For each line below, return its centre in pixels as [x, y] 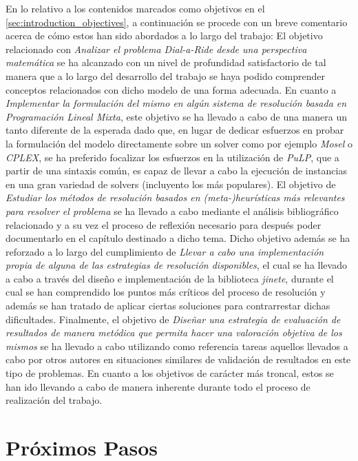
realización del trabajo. [54, 400]
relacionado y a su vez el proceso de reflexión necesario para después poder [164, 224]
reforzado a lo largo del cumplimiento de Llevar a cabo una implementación [165, 251]
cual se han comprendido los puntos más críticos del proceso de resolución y [166, 292]
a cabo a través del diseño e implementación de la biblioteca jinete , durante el [170, 278]
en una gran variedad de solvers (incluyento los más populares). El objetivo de [171, 184]
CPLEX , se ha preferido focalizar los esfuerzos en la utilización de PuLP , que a [172, 157]
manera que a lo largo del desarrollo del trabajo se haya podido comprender [166, 75]
